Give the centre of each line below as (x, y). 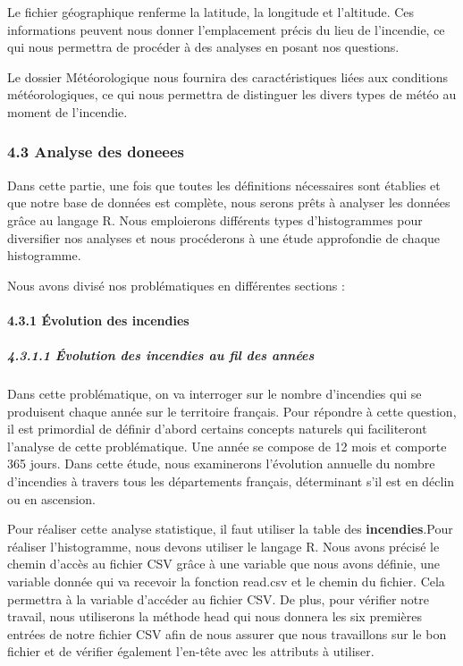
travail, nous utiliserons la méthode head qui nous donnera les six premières (215, 616)
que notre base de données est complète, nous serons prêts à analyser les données (229, 202)
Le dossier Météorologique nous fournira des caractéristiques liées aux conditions (227, 76)
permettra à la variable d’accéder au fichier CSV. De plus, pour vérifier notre (218, 599)
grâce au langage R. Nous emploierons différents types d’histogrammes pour (215, 219)
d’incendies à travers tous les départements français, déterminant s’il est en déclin (231, 481)
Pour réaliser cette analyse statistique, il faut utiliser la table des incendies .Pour (230, 529)
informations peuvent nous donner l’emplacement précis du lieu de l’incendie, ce (226, 29)
